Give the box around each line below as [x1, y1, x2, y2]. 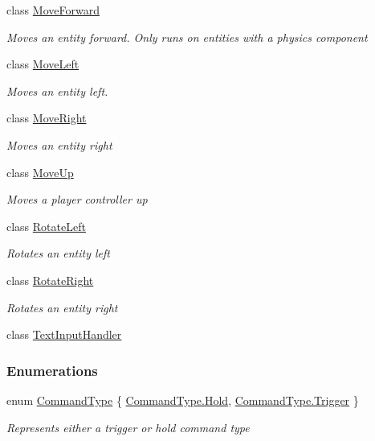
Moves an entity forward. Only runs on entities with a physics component [6, 28, 368, 45]
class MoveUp [6, 163, 74, 180]
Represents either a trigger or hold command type [6, 418, 250, 435]
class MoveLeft [6, 56, 79, 72]
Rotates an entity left [6, 245, 110, 262]
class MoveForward [6, 2, 100, 18]
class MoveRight [6, 109, 87, 126]
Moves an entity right [6, 136, 112, 153]
